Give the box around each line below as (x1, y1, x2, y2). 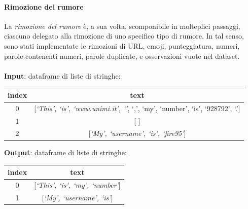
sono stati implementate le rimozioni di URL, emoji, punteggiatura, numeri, (4, 40, 240, 51)
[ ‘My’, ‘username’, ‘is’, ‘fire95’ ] (88, 128, 186, 138)
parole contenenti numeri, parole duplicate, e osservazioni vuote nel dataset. (4, 50, 240, 61)
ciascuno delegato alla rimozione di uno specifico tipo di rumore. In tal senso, (4, 30, 244, 41)
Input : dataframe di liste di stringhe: (4, 70, 121, 81)
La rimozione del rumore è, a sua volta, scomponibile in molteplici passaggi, (4, 20, 240, 31)
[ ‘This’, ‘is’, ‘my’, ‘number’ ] (34, 180, 121, 190)
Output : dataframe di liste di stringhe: (4, 147, 127, 158)
